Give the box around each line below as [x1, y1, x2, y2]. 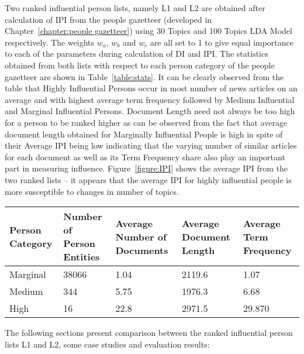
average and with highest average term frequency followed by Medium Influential [5, 93, 295, 105]
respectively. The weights [5, 36, 95, 48]
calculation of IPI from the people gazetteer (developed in [5, 13, 212, 25]
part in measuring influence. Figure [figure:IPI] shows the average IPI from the [5, 162, 288, 174]
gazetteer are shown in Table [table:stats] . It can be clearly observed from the [5, 70, 284, 83]
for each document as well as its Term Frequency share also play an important [5, 150, 285, 163]
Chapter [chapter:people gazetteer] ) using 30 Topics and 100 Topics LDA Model [5, 25, 292, 37]
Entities [63, 250, 100, 264]
